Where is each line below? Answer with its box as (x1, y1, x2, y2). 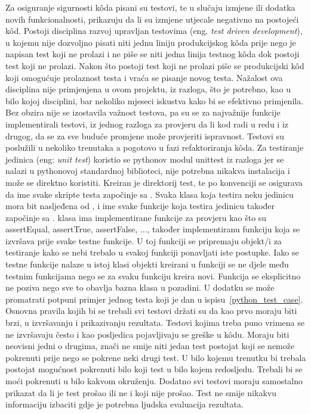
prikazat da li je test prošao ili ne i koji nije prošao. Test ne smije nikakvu (5, 386, 276, 399)
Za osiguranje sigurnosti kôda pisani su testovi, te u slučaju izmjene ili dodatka (5, 1, 295, 13)
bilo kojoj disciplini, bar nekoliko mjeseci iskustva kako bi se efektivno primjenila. (5, 94, 304, 107)
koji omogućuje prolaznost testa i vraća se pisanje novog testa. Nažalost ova (5, 71, 283, 83)
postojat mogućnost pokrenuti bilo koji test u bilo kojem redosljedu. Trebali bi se (5, 363, 303, 375)
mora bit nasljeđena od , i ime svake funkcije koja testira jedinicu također (5, 200, 275, 212)
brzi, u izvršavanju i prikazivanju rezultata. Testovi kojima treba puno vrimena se (5, 316, 305, 329)
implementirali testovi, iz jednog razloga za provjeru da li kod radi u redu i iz (5, 117, 288, 130)
